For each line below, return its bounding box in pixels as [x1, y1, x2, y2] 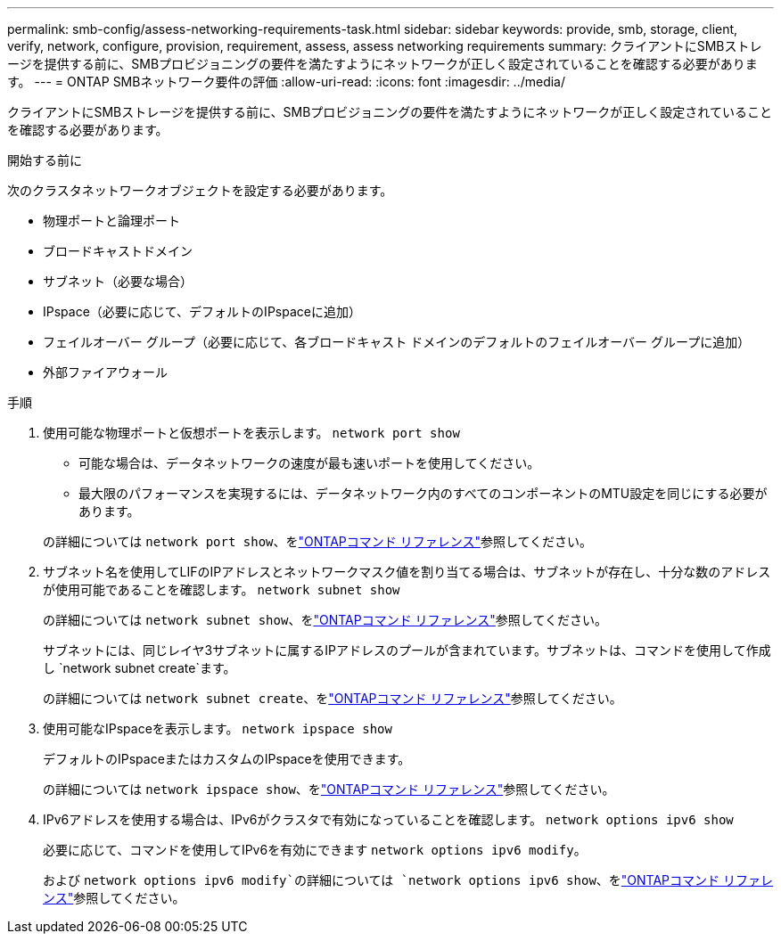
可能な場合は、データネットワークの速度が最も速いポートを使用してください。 [78, 455, 540, 470]
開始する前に [7, 152, 82, 168]
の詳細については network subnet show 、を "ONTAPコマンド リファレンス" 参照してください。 [43, 612, 607, 627]
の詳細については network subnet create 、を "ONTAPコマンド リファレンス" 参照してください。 [43, 691, 622, 706]
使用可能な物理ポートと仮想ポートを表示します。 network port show [43, 425, 460, 440]
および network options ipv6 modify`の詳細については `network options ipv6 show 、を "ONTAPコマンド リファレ [43, 872, 773, 888]
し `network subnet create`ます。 [43, 660, 236, 675]
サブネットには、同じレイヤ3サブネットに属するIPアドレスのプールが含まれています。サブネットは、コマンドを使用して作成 [43, 642, 771, 658]
